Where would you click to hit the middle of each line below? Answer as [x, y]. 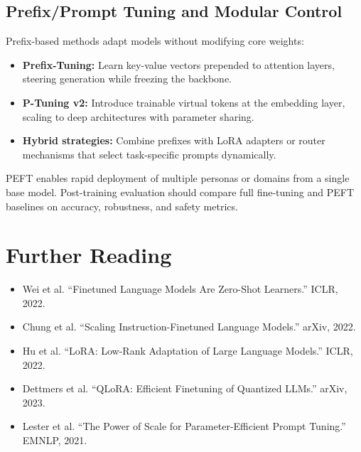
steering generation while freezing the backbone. [127, 79]
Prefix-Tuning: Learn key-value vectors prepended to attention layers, [178, 64]
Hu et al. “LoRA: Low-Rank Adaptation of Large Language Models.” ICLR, [188, 351]
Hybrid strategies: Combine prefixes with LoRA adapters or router [174, 140]
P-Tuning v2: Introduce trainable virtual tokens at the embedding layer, [184, 102]
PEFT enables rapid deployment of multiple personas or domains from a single [178, 178]
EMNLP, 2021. [55, 440]
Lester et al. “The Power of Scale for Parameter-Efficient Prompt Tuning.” [184, 426]
